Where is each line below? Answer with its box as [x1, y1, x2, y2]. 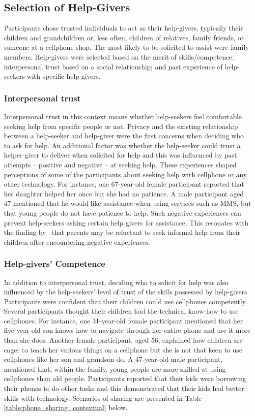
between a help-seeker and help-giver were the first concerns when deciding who [4, 130, 244, 141]
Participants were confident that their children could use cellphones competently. [4, 296, 247, 306]
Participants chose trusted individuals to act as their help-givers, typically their [4, 23, 243, 33]
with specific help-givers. [27, 71, 101, 81]
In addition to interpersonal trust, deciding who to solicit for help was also [4, 277, 228, 287]
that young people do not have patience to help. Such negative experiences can [4, 207, 241, 218]
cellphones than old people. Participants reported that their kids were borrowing [4, 373, 247, 384]
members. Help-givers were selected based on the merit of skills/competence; [4, 51, 234, 62]
